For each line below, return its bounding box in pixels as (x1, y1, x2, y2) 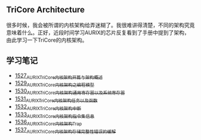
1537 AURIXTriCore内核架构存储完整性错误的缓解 (14, 126, 116, 135)
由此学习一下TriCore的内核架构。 (6, 36, 88, 44)
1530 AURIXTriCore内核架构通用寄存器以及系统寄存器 (14, 87, 126, 96)
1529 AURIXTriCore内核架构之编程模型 (14, 80, 95, 89)
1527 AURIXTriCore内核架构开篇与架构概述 (14, 72, 103, 80)
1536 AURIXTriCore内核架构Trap (14, 118, 82, 127)
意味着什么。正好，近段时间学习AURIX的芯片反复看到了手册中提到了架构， (6, 29, 190, 36)
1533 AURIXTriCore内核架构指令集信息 (14, 111, 95, 119)
